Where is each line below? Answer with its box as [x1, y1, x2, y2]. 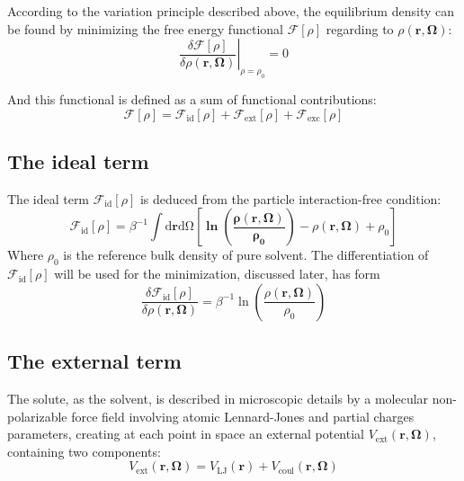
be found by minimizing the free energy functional [7, 19, 283, 38]
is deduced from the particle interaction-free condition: [139, 189, 442, 208]
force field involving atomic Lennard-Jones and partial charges [71, 406, 415, 425]
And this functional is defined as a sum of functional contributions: [7, 89, 377, 108]
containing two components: [7, 441, 161, 460]
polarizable [7, 406, 67, 425]
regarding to [326, 19, 394, 38]
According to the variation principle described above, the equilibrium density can [7, 2, 454, 20]
